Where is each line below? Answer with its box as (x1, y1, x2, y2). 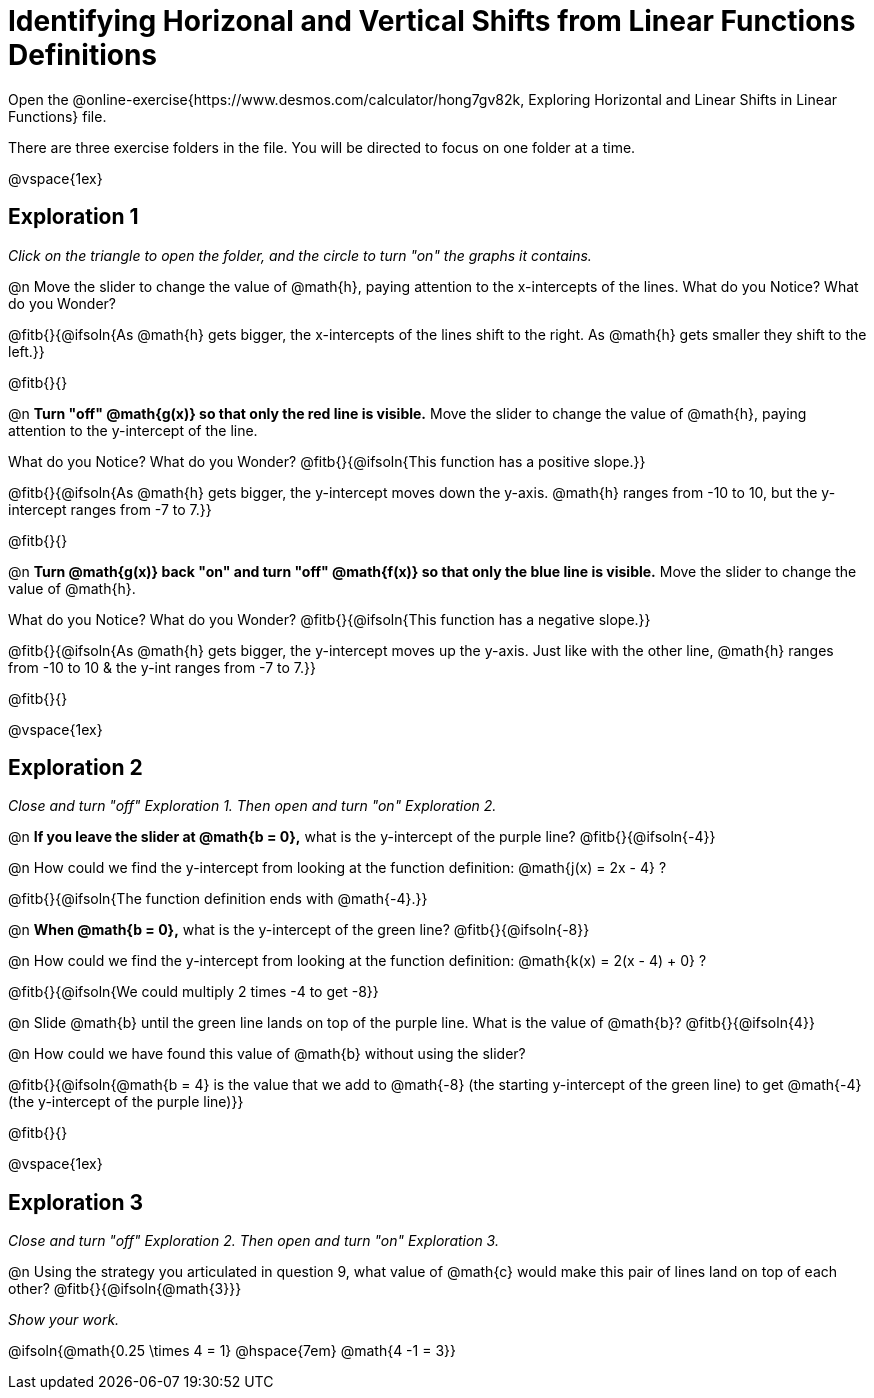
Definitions (8, 38, 158, 72)
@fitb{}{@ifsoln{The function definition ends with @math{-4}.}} (8, 890, 428, 908)
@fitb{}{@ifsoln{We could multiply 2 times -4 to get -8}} (8, 983, 379, 1001)
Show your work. (8, 1311, 120, 1329)
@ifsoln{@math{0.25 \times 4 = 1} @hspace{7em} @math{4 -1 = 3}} (8, 1342, 456, 1360)
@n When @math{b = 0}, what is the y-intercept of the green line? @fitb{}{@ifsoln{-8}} (8, 921, 590, 939)
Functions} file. (8, 107, 107, 125)
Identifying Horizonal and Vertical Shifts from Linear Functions (8, 4, 856, 38)
